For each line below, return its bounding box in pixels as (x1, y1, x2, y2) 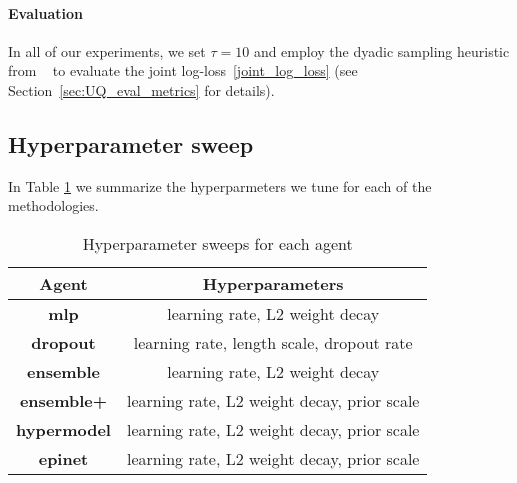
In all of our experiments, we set (8, 40, 206, 61)
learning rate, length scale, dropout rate (133, 330, 413, 354)
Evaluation (8, 2, 83, 23)
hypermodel (16, 417, 111, 441)
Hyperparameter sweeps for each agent (82, 231, 353, 255)
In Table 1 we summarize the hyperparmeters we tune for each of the (8, 175, 432, 196)
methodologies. (8, 195, 99, 216)
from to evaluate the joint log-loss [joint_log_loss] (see (8, 60, 358, 81)
